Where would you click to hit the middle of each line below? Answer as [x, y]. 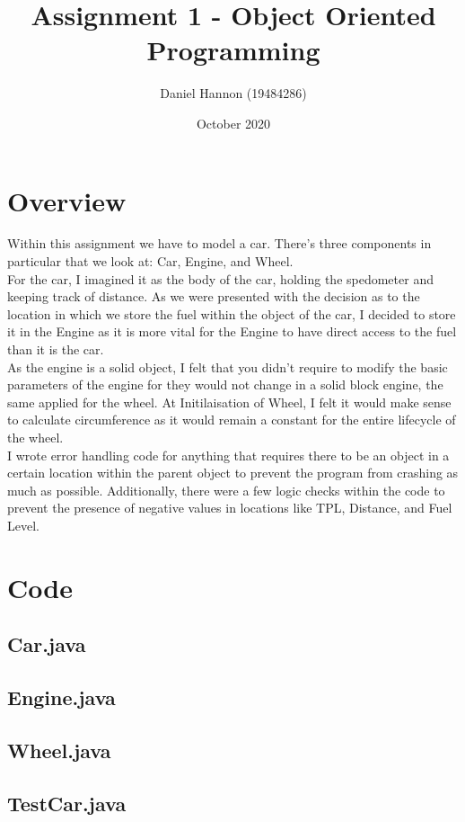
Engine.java [61, 697]
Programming [233, 50]
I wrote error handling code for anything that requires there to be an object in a [228, 455]
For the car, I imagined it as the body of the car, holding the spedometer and [220, 278]
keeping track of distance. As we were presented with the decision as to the [214, 296]
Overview [67, 200]
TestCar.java [67, 803]
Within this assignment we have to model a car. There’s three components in [219, 243]
